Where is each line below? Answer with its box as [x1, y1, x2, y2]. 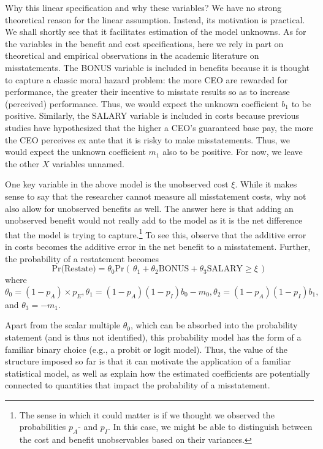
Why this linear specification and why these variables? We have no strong [5, 1, 282, 13]
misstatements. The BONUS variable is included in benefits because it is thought [5, 61, 310, 74]
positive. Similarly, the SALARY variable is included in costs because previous [5, 109, 300, 122]
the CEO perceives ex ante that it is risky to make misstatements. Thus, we [5, 133, 291, 146]
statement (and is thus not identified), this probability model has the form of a [5, 330, 302, 343]
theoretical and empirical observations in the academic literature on [5, 49, 259, 62]
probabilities [19, 420, 66, 433]
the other [5, 157, 40, 170]
